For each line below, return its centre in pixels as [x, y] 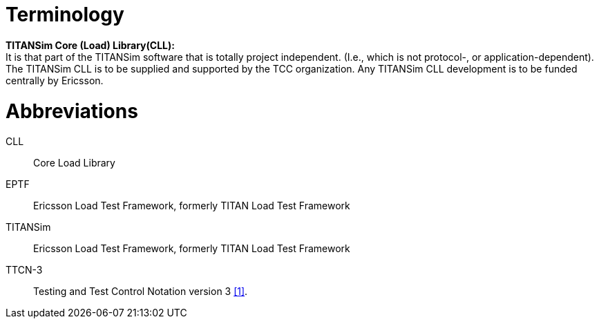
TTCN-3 [24, 270]
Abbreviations [72, 111]
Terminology [65, 15]
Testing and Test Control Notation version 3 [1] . [141, 292]
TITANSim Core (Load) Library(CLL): [90, 45]
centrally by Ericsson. [55, 80]
